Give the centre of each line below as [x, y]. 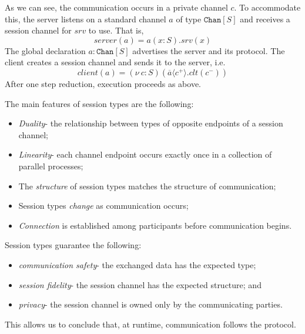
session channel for [38, 30]
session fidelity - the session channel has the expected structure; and [140, 284]
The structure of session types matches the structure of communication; [147, 186]
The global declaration [45, 50]
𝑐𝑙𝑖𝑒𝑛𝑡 [88, 73]
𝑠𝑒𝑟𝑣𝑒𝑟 [105, 40]
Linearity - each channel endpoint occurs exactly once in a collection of [145, 154]
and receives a [265, 19]
